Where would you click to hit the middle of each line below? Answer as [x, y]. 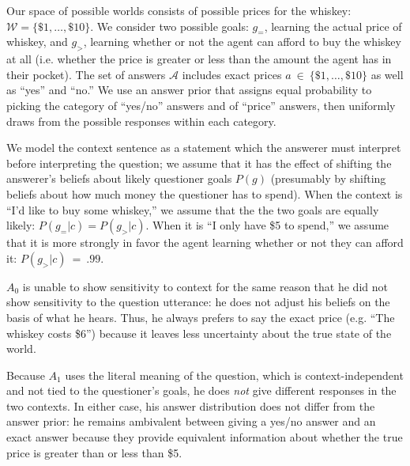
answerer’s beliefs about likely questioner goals [119, 178]
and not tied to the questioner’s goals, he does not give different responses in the [201, 390]
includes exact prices [232, 74]
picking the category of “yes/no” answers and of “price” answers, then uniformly [201, 105]
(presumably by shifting [328, 178]
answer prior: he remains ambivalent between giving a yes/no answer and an [191, 421]
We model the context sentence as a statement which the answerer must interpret [204, 148]
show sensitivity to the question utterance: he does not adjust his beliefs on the [198, 302]
